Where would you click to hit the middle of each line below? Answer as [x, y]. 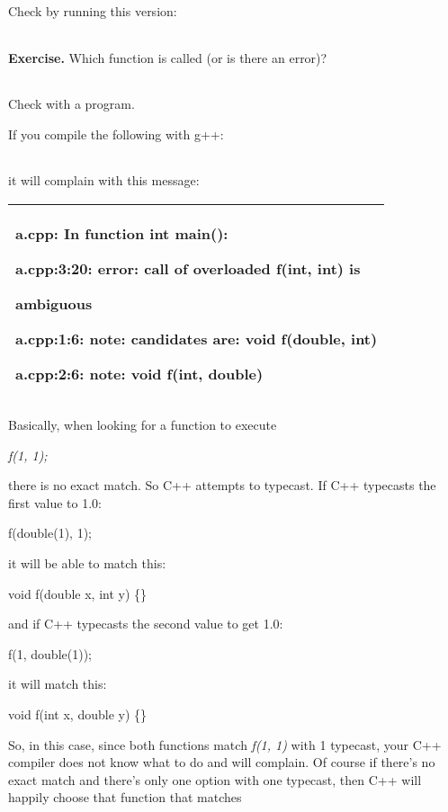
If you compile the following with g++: [116, 134]
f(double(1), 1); [50, 533]
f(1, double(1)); [50, 653]
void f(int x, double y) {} [78, 714]
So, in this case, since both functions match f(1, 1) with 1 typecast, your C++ [225, 744]
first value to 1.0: [55, 502]
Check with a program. [72, 104]
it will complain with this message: [104, 180]
